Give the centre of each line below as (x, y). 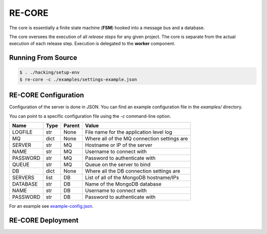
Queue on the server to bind (118, 164)
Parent (71, 125)
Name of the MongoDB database (123, 184)
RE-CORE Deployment (44, 220)
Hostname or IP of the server (119, 145)
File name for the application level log (129, 132)
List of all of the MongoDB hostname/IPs (132, 177)
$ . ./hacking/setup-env (50, 72)
